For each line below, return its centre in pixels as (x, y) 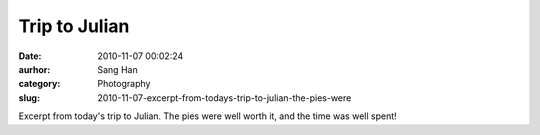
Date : (30, 56)
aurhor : (34, 69)
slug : (29, 97)
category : (39, 84)
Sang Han (118, 69)
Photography (124, 84)
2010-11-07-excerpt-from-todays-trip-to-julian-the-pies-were (224, 97)
